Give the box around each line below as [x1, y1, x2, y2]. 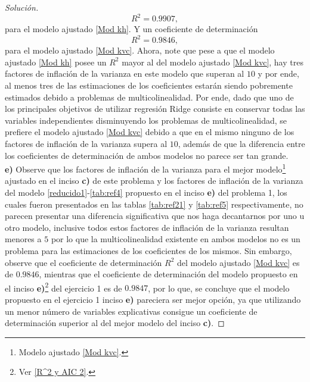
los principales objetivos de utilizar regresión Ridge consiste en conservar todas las [5, 102, 305, 115]
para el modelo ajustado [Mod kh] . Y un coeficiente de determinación [5, 23, 258, 35]
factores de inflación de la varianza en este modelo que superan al [5, 67, 244, 80]
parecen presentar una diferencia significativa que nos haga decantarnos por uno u [5, 209, 305, 222]
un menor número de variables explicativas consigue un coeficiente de [5, 305, 258, 317]
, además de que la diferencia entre [178, 137, 305, 149]
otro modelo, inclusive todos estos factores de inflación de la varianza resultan [5, 221, 289, 233]
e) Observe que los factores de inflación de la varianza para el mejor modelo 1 [5, 161, 286, 175]
